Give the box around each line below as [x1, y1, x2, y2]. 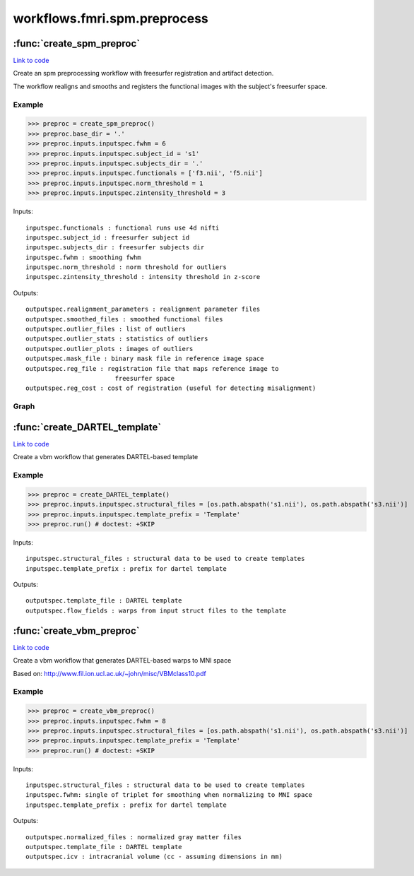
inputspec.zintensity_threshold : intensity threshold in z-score [25, 273, 261, 281]
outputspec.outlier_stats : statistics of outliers [25, 335, 208, 343]
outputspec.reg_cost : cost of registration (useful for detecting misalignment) [25, 384, 317, 392]
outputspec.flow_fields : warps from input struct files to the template [25, 606, 287, 615]
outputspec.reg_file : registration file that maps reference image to [25, 365, 279, 372]
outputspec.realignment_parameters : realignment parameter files [25, 305, 261, 314]
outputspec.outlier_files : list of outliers [25, 325, 187, 333]
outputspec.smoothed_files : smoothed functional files [25, 315, 223, 323]
